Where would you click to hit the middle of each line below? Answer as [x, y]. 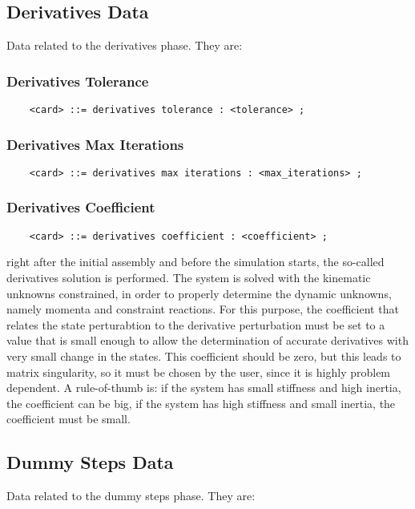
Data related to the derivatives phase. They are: [125, 45]
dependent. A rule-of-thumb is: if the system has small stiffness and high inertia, [204, 388]
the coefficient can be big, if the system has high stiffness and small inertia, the [201, 403]
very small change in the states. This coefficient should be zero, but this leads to [204, 355]
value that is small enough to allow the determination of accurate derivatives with [207, 340]
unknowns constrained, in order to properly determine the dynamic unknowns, [199, 293]
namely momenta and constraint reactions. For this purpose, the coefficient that [203, 309]
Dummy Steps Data [90, 462]
